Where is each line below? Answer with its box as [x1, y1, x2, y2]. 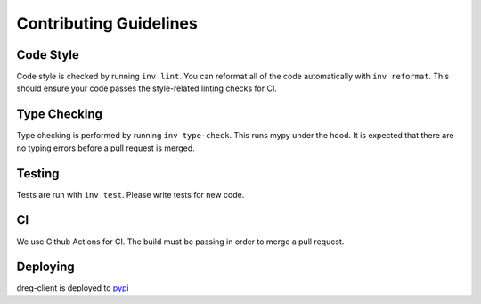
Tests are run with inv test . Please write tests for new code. [16, 189, 245, 200]
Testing [16, 166, 60, 181]
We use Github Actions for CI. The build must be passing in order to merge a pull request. [16, 236, 345, 247]
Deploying [16, 259, 75, 275]
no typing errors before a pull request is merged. [16, 143, 195, 153]
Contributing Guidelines [16, 13, 198, 33]
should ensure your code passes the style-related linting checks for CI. [16, 83, 278, 94]
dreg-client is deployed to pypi [16, 283, 129, 293]
